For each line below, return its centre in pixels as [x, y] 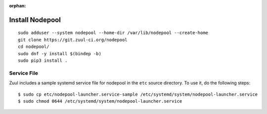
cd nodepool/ [34, 47]
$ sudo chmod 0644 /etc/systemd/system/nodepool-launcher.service [100, 101]
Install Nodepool [35, 20]
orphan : [18, 6]
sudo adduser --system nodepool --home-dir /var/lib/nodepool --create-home [113, 33]
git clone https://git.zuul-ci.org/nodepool [73, 40]
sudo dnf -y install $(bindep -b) [60, 54]
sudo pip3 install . [43, 60]
